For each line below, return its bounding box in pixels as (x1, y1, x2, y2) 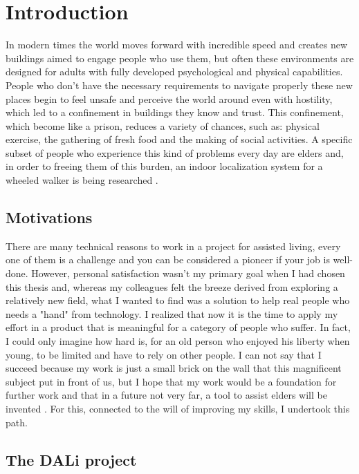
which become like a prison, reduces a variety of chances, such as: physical (6, 118, 320, 133)
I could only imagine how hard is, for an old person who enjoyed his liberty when (6, 334, 350, 348)
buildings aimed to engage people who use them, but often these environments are (6, 50, 354, 65)
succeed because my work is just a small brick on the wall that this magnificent (6, 361, 342, 375)
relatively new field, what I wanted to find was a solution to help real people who (6, 293, 350, 307)
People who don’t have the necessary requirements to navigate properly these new (6, 77, 353, 92)
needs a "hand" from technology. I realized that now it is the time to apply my (6, 306, 338, 321)
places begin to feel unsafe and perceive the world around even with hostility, (6, 91, 333, 106)
